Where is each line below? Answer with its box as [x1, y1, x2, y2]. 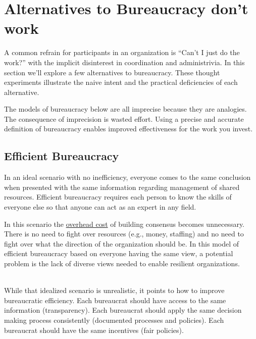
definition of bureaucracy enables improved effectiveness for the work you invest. [4, 123, 253, 134]
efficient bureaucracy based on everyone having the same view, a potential [4, 248, 233, 259]
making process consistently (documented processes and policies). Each [4, 314, 224, 325]
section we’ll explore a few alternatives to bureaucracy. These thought [4, 67, 220, 77]
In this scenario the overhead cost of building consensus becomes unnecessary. [4, 218, 245, 229]
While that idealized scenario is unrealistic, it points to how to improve [4, 285, 225, 296]
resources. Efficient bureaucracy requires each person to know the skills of [4, 191, 232, 202]
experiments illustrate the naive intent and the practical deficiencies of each [4, 77, 238, 87]
